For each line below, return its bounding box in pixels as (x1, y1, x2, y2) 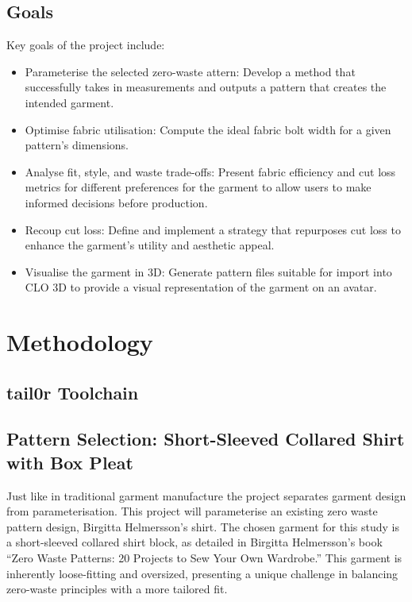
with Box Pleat (6, 450, 133, 474)
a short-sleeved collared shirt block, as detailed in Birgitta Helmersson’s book (6, 534, 383, 550)
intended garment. (25, 94, 114, 110)
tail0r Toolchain (6, 380, 139, 404)
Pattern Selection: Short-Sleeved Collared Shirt (6, 426, 405, 451)
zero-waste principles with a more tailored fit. (6, 581, 228, 597)
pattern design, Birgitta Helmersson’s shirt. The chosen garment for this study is (6, 518, 399, 534)
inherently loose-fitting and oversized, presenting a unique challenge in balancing (6, 565, 399, 581)
